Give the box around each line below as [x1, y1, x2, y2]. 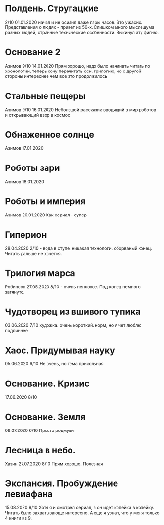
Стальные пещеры [5, 91, 86, 102]
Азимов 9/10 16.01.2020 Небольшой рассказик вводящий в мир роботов [5, 106, 157, 113]
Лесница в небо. [5, 445, 76, 456]
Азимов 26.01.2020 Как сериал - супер [5, 212, 87, 218]
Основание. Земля [5, 411, 86, 423]
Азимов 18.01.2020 [5, 178, 44, 184]
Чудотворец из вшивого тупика [5, 306, 141, 317]
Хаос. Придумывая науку [5, 345, 115, 356]
